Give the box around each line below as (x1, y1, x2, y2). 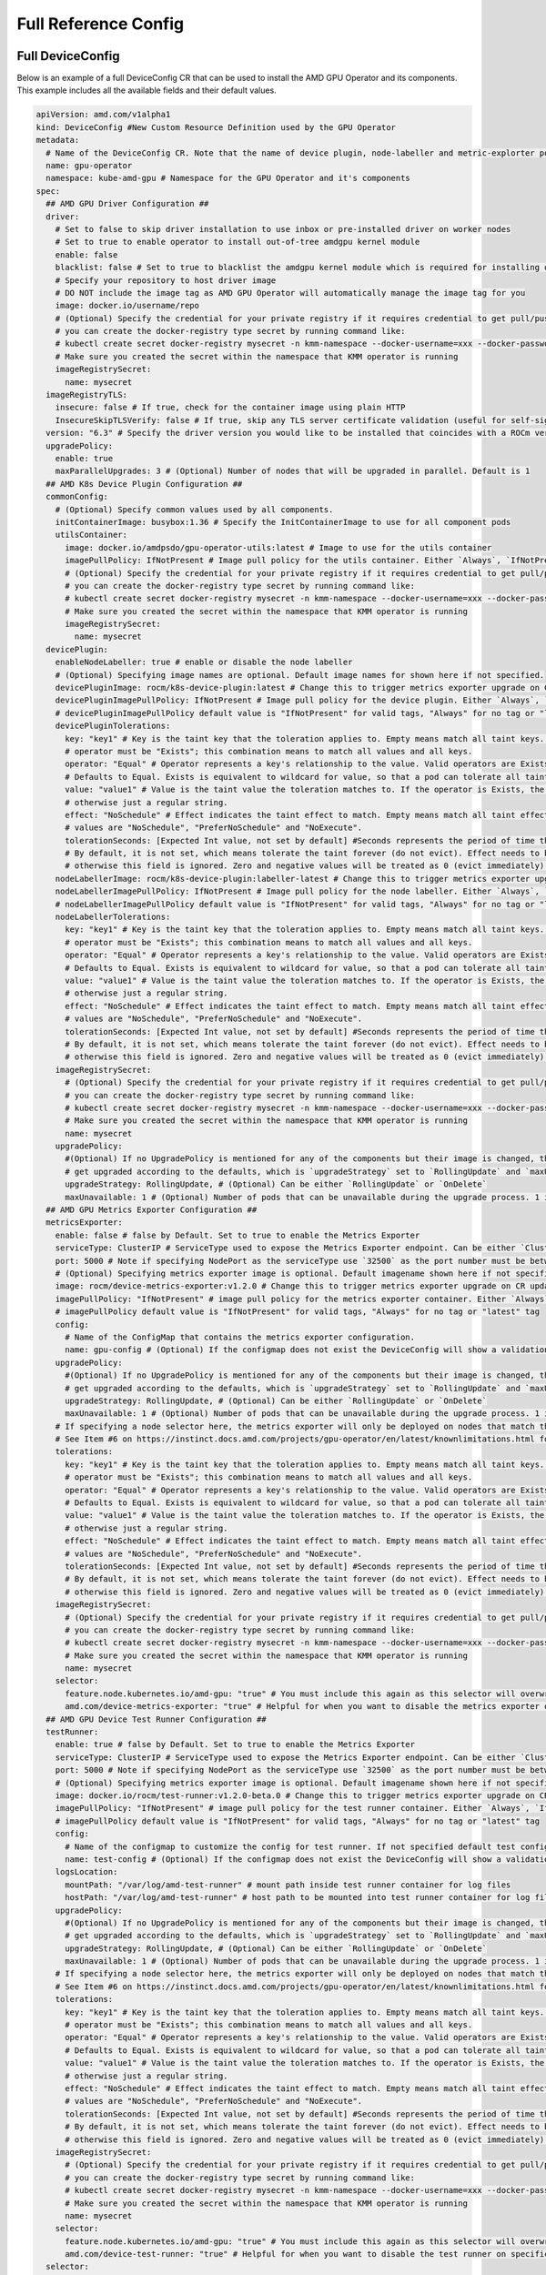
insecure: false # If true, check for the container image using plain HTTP (55, 402, 406, 413)
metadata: (35, 135, 80, 146)
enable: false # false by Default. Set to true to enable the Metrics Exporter (55, 1229, 420, 1240)
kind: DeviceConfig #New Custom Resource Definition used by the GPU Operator (35, 122, 396, 132)
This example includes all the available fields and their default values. (16, 85, 277, 96)
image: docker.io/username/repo (55, 300, 200, 311)
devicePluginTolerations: (55, 721, 171, 732)
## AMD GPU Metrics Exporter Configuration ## (45, 1205, 258, 1215)
